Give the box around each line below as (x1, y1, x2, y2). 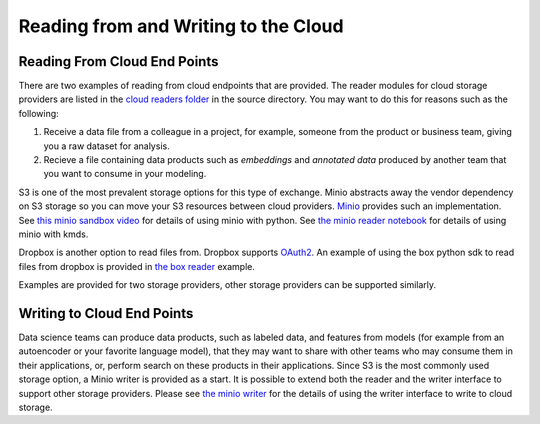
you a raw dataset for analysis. (43, 140, 170, 152)
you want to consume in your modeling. (43, 168, 207, 180)
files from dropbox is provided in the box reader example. (18, 260, 255, 272)
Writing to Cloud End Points (18, 305, 194, 322)
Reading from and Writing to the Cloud (18, 15, 344, 37)
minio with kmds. (18, 228, 89, 240)
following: (18, 107, 59, 119)
